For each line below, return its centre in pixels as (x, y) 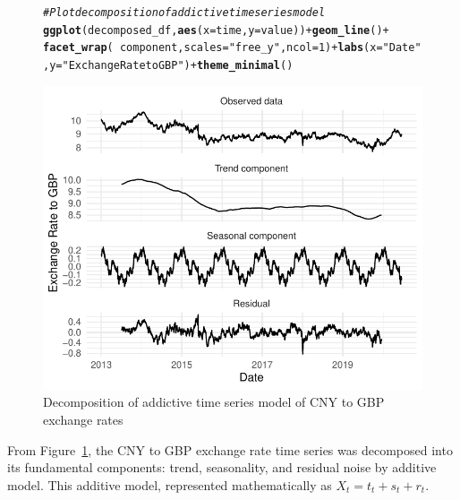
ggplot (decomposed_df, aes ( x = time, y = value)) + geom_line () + (216, 30)
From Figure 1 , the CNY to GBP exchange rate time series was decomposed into (230, 449)
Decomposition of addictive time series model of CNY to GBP (214, 402)
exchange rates (83, 419)
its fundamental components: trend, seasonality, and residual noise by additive (222, 467)
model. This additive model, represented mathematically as (170, 484)
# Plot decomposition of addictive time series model (184, 13)
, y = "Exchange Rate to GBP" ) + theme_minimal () (168, 65)
